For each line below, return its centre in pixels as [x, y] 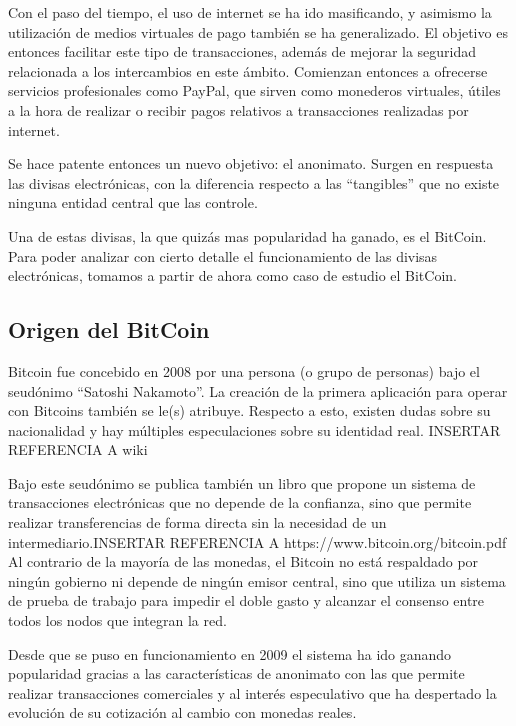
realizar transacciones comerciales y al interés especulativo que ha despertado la [252, 692]
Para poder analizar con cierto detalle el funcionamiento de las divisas [223, 255]
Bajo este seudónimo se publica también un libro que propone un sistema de [242, 482]
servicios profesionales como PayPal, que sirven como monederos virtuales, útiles [254, 90]
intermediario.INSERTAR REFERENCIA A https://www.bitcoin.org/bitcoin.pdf [257, 541]
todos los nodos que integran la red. [117, 620]
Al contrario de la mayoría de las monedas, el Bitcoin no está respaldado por [243, 561]
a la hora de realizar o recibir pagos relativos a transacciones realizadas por [238, 109]
